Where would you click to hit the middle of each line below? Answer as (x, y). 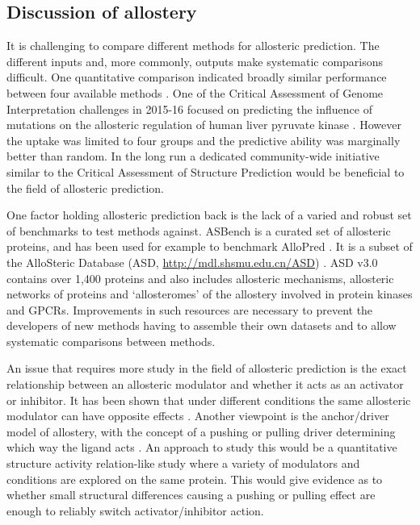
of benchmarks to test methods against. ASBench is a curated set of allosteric (199, 230)
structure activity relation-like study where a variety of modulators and (183, 463)
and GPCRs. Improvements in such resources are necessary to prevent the (190, 309)
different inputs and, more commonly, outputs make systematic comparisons (195, 61)
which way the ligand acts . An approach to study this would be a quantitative (202, 447)
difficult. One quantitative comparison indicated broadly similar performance (197, 77)
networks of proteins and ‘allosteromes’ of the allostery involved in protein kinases (210, 294)
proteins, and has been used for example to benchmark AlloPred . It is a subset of (210, 246)
